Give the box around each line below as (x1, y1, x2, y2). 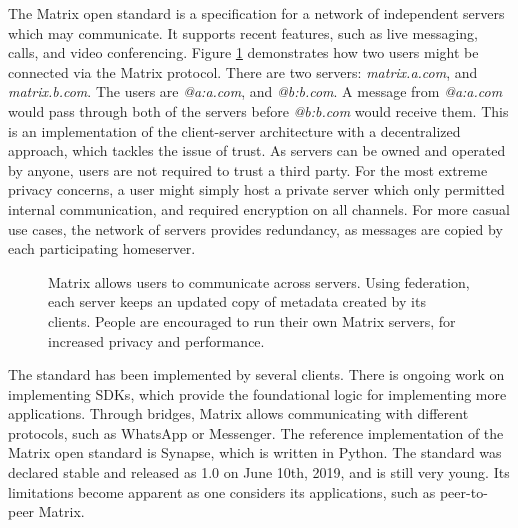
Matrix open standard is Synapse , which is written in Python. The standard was (8, 442, 502, 463)
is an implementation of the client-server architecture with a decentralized (8, 120, 461, 141)
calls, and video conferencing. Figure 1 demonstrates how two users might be (8, 42, 479, 63)
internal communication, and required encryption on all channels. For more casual (8, 198, 510, 219)
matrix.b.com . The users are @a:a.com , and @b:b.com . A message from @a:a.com (8, 81, 503, 102)
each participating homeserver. (8, 238, 196, 259)
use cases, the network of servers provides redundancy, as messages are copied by (8, 218, 503, 239)
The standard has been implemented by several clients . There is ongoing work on (8, 364, 505, 385)
